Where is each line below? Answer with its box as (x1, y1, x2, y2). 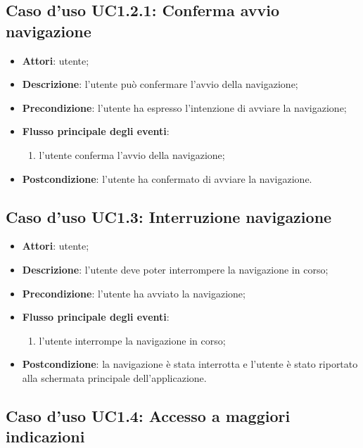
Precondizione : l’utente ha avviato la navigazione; (22, 286, 246, 300)
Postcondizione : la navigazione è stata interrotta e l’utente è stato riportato (22, 357, 358, 371)
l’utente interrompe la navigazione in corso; (39, 333, 226, 347)
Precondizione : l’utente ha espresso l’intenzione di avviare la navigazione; (22, 100, 347, 115)
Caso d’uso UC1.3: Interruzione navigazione (6, 205, 332, 227)
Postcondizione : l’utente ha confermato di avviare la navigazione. (22, 171, 312, 186)
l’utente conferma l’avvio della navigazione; (39, 147, 225, 162)
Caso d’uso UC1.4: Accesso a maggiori (6, 404, 291, 426)
